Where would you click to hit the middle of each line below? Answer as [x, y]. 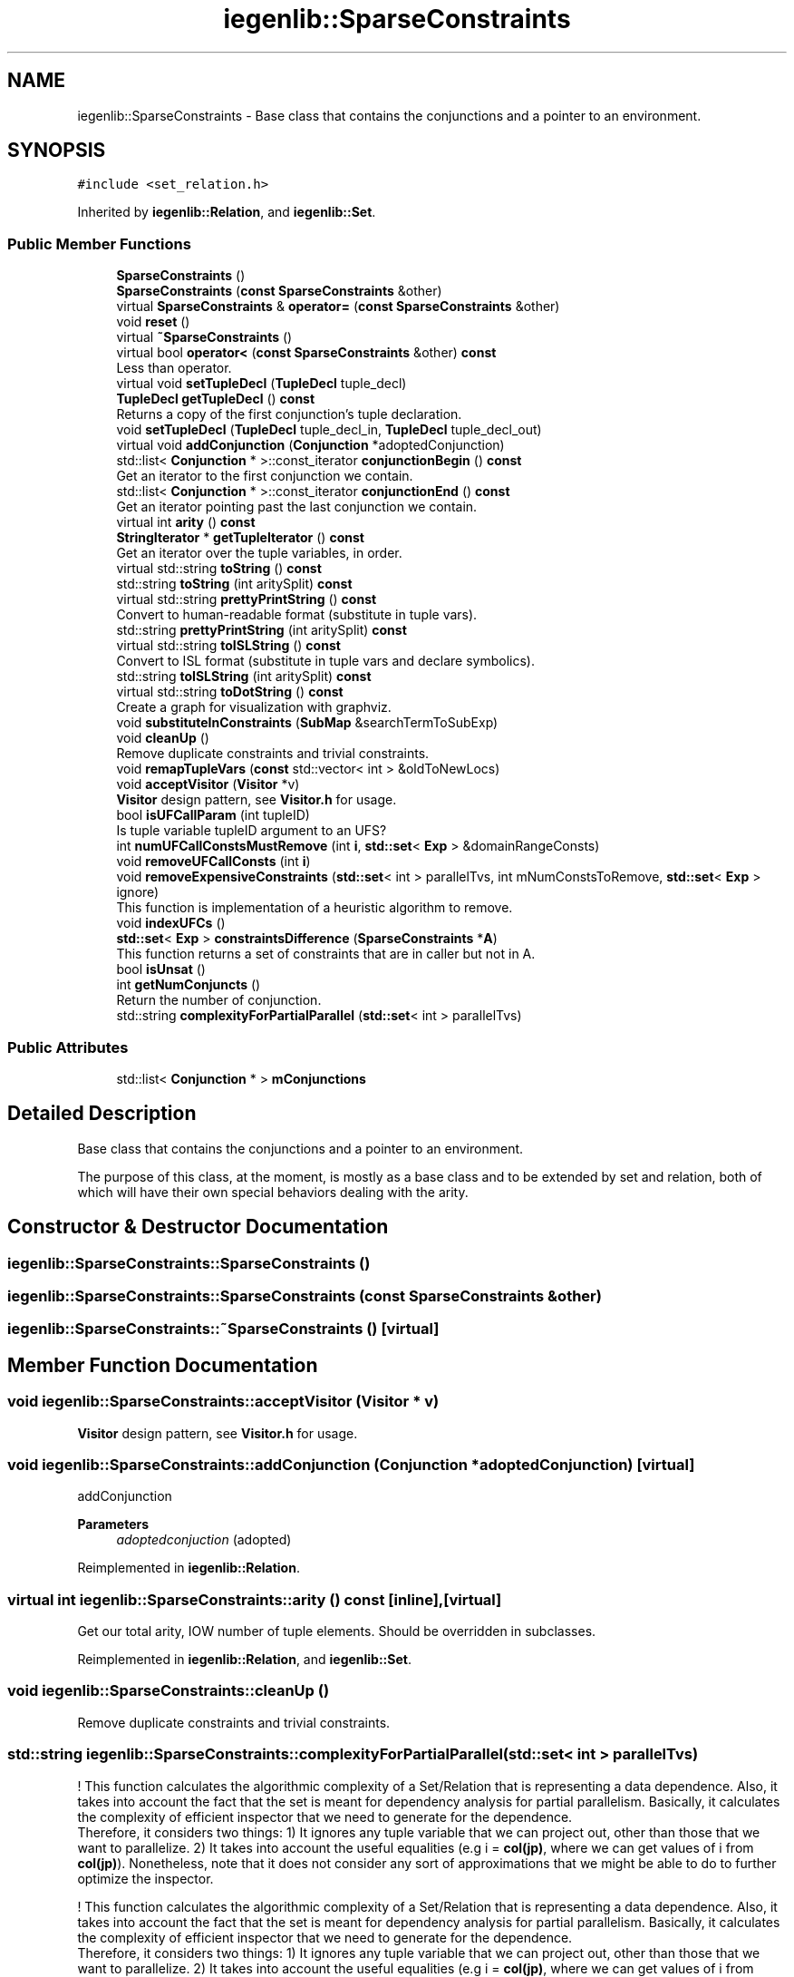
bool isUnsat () [161, 969]
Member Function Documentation [163, 1365]
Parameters [113, 1524]
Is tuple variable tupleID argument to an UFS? [252, 831]
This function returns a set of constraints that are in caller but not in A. [326, 954]
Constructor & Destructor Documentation [198, 1227]
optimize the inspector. [145, 1878]
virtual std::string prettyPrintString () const [247, 599]
